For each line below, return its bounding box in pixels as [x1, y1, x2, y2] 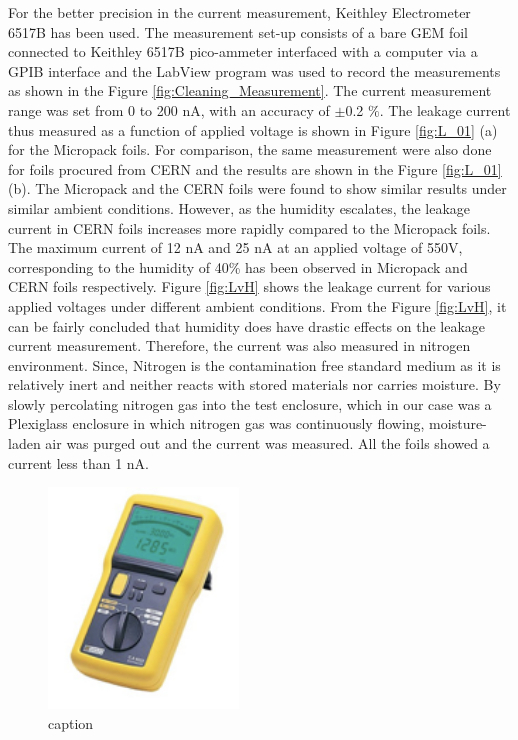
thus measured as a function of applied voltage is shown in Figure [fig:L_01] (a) [8, 119, 498, 140]
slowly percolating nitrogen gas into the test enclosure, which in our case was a [8, 393, 492, 414]
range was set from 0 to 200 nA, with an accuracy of [8, 99, 330, 120]
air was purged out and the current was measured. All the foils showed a [45, 433, 490, 454]
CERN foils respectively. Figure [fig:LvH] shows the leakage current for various [8, 276, 491, 297]
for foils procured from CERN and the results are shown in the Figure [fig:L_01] [8, 158, 502, 179]
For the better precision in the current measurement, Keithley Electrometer [8, 2, 471, 22]
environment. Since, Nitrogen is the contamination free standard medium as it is [8, 354, 501, 375]
